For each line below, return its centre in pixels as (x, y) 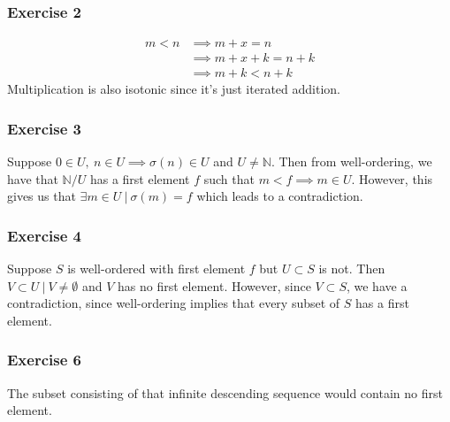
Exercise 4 (44, 235)
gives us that (42, 196)
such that (229, 178)
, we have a (377, 285)
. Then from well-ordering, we (351, 161)
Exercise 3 (44, 128)
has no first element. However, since (214, 285)
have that (33, 178)
